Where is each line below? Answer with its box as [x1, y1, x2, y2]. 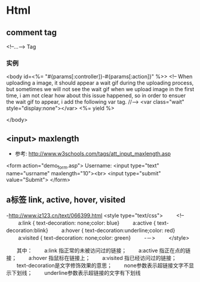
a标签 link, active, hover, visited [6, 195, 125, 205]
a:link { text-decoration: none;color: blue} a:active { [17, 219, 156, 227]
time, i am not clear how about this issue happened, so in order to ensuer [6, 92, 186, 99]
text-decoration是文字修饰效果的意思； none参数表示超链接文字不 [16, 262, 189, 269]
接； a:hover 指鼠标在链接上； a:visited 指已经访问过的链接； [6, 254, 177, 261]
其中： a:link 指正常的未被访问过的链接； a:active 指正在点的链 [16, 247, 191, 254]
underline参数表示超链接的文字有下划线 [44, 269, 141, 276]
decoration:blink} [6, 227, 49, 234]
